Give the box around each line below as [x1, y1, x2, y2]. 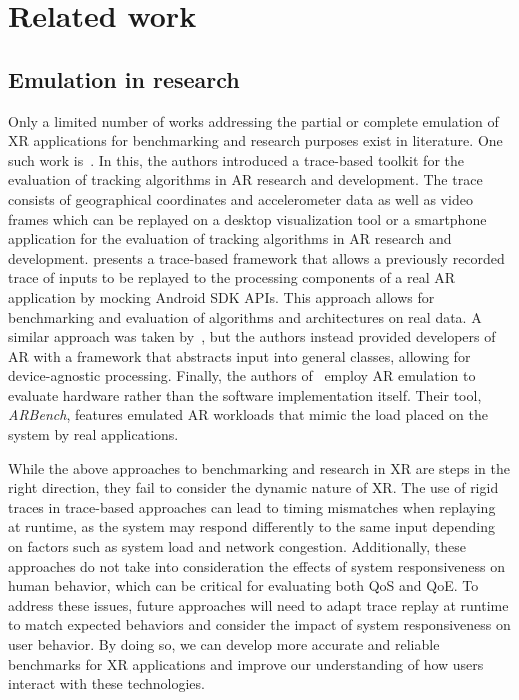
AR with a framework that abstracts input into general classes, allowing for [8, 345, 471, 366]
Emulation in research [8, 63, 240, 94]
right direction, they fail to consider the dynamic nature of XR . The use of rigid [8, 477, 499, 498]
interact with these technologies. [8, 673, 205, 694]
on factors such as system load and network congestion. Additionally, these [8, 536, 466, 557]
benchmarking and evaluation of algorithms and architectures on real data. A [8, 306, 482, 327]
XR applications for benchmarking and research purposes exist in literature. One [8, 130, 503, 151]
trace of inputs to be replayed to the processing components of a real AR [8, 267, 456, 288]
